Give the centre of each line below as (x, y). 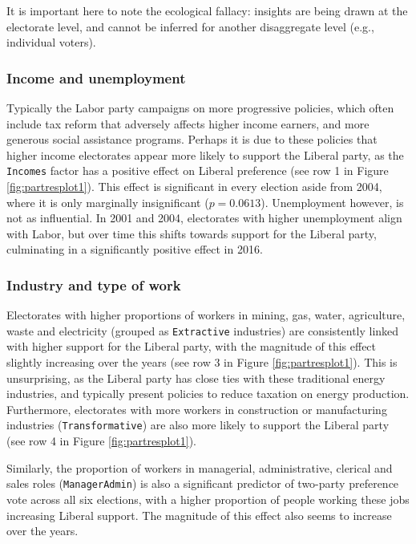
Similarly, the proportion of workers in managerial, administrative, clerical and (200, 467)
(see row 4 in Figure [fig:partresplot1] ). (101, 441)
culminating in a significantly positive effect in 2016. (135, 249)
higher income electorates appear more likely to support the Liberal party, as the (205, 154)
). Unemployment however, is (332, 202)
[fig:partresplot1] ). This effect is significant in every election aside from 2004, (194, 187)
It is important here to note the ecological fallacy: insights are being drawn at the (207, 10)
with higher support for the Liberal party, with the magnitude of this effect (192, 346)
